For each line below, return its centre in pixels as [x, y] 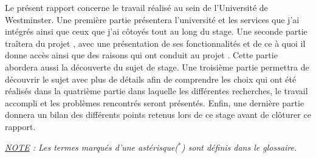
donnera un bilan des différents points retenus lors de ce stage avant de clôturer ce [158, 115]
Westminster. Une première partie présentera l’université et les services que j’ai [152, 19]
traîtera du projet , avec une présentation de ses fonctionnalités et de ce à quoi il [155, 43]
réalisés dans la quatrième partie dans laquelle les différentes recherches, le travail [156, 91]
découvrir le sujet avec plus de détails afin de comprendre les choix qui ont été [151, 79]
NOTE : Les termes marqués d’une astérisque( [92, 147]
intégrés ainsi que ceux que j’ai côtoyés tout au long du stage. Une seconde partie [156, 31]
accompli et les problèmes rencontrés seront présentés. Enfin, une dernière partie [155, 102]
